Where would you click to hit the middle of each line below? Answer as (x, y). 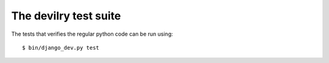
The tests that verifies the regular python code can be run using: (92, 34)
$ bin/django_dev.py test (61, 48)
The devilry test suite (66, 16)
